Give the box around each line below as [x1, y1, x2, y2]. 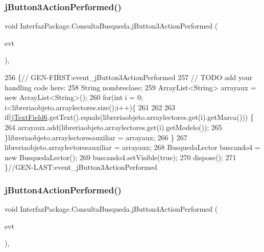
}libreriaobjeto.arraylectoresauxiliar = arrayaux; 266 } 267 [5, 132, 187, 142]
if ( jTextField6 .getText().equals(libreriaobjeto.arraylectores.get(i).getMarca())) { [5, 112, 254, 122]
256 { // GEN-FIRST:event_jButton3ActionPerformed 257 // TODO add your [5, 72, 253, 82]
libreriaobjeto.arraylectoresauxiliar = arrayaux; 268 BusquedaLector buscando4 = [5, 142, 260, 153]
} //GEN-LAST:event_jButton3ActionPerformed [5, 162, 157, 172]
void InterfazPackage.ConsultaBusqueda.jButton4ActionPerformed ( [5, 204, 218, 214]
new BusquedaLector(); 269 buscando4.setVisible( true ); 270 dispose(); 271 [5, 152, 236, 162]
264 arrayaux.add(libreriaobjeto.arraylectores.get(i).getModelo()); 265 [5, 121, 222, 132]
